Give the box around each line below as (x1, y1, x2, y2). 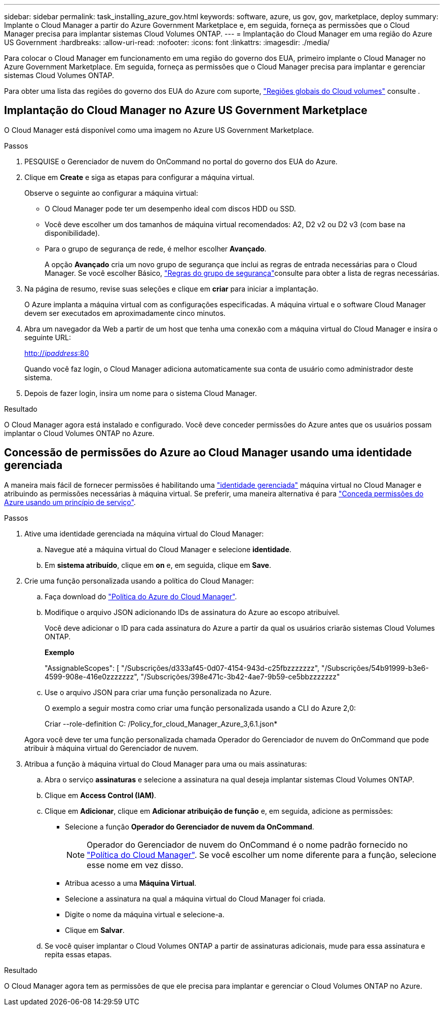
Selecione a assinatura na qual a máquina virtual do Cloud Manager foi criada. (65, 894, 325, 903)
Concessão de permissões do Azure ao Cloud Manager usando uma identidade (4, 446, 412, 459)
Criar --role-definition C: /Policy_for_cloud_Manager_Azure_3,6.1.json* (45, 719, 278, 728)
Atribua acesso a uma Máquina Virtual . (65, 878, 197, 887)
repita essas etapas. (45, 950, 112, 959)
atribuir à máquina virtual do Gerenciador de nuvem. (24, 743, 199, 752)
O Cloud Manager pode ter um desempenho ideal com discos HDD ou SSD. (45, 204, 296, 213)
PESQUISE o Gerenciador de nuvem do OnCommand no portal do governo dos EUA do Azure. (24, 157, 338, 166)
